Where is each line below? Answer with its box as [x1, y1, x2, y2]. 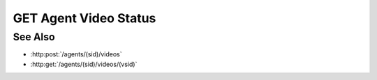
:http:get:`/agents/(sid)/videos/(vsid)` [30, 60, 138, 68]
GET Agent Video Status [13, 10, 156, 26]
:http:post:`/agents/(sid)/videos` [30, 50, 122, 58]
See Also [13, 31, 55, 43]
